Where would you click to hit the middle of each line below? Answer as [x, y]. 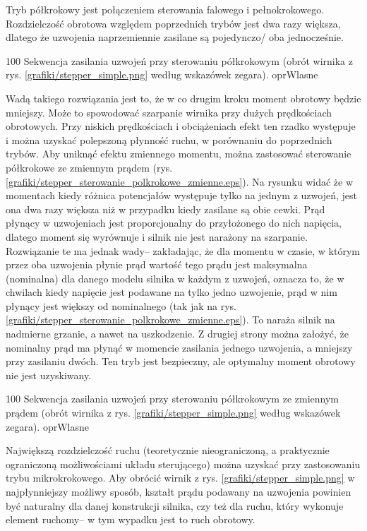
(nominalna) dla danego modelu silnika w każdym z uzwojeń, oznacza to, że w [175, 278]
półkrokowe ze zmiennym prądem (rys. [89, 167]
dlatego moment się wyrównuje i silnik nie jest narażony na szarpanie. [157, 236]
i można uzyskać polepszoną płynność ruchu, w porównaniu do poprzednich [169, 139]
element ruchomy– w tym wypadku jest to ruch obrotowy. [131, 519]
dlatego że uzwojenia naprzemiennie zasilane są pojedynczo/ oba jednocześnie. [175, 37]
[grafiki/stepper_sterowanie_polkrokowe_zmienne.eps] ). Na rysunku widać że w [180, 181]
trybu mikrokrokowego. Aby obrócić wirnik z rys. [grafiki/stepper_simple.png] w [180, 478]
